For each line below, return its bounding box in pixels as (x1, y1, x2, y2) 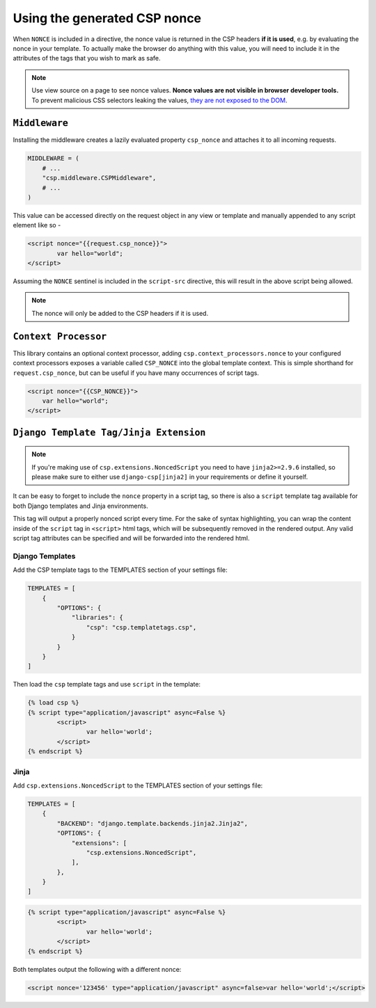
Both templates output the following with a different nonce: (13, 965, 182, 973)
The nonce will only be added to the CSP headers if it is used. (31, 309, 209, 317)
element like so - (13, 221, 61, 230)
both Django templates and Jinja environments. (13, 502, 149, 510)
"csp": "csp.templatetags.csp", (86, 623, 197, 631)
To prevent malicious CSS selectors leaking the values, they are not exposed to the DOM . (31, 96, 288, 104)
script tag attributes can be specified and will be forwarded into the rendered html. (13, 534, 250, 543)
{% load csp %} (27, 699, 79, 707)
